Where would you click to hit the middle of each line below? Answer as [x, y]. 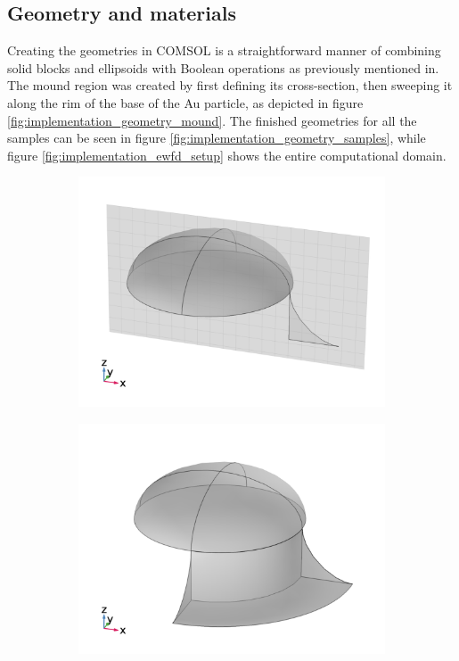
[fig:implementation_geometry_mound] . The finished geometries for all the [212, 120]
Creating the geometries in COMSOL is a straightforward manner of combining [224, 50]
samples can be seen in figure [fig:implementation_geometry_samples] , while [217, 138]
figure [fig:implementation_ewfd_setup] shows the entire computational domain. [227, 155]
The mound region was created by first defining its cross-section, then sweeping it [230, 85]
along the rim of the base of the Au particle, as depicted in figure [185, 102]
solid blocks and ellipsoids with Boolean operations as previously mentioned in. [223, 67]
